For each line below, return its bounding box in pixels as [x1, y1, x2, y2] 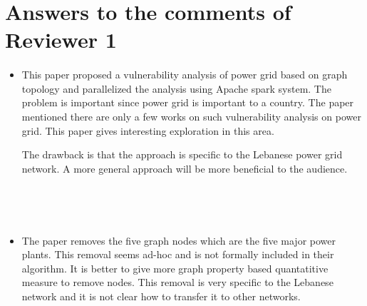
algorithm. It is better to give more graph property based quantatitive [21, 260, 329, 275]
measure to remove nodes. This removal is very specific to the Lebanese [21, 275, 334, 290]
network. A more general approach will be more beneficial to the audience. [21, 160, 348, 175]
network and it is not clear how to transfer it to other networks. [21, 288, 301, 303]
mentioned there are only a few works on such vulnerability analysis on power [21, 108, 361, 123]
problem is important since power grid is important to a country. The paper [21, 95, 354, 110]
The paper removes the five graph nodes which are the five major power [21, 233, 336, 248]
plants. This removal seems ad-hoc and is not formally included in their [21, 247, 334, 262]
